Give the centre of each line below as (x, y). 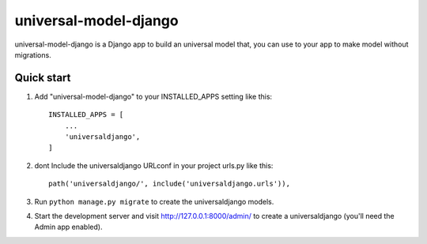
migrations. (33, 54)
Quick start (43, 78)
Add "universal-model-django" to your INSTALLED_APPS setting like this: (153, 96)
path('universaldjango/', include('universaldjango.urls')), (169, 184)
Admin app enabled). (68, 227)
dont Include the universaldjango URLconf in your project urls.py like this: (154, 165)
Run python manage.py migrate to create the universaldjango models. (154, 201)
